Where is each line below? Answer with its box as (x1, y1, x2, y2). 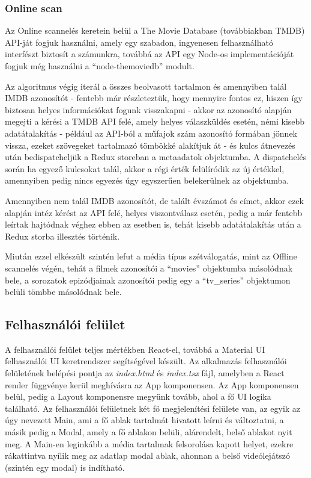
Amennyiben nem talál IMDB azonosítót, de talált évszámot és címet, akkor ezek (5, 194, 304, 206)
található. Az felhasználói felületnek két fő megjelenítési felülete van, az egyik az (5, 402, 301, 414)
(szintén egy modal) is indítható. (5, 461, 125, 473)
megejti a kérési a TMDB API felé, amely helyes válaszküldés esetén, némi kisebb (5, 115, 305, 128)
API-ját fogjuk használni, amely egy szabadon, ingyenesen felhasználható (5, 36, 273, 48)
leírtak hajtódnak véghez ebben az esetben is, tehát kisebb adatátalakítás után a (5, 218, 301, 231)
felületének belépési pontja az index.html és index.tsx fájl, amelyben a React (5, 367, 285, 379)
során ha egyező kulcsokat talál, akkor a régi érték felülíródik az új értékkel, (5, 162, 285, 175)
